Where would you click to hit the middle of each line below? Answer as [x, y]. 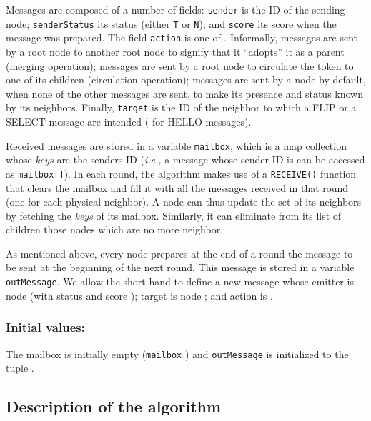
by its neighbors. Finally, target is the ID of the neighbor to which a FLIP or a [181, 107]
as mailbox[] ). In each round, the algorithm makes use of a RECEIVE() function [181, 173]
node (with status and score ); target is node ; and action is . [139, 295]
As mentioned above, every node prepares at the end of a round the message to [179, 253]
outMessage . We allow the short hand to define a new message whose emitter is [180, 281]
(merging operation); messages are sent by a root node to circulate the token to [180, 65]
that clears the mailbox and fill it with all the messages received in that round [177, 187]
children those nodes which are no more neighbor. [115, 229]
